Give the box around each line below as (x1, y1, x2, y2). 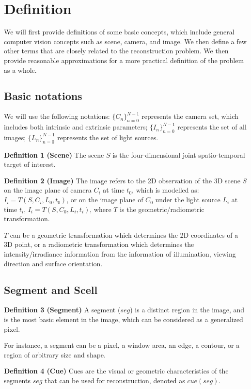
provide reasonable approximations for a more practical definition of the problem (4, 55, 244, 65)
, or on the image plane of (66, 194, 143, 205)
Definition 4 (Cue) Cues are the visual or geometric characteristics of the (4, 366, 229, 376)
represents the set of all (177, 122, 247, 132)
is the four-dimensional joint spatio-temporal (112, 149, 245, 160)
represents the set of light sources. (57, 132, 158, 142)
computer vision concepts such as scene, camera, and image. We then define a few (4, 36, 247, 46)
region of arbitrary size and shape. (4, 349, 106, 359)
